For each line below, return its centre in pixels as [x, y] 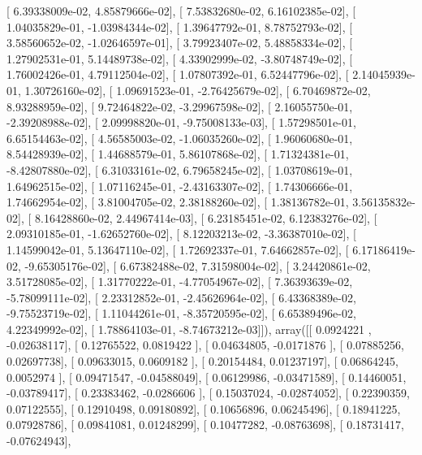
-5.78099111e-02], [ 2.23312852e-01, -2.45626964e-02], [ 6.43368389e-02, [181, 297]
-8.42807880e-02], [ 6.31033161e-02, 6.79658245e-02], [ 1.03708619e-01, [180, 169]
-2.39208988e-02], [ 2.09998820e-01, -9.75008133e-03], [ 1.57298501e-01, [181, 122]
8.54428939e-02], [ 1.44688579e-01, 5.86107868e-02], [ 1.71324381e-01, [178, 154]
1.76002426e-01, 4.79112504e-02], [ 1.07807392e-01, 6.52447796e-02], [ [178, 74]
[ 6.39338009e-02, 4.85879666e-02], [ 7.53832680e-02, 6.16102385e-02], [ [181, 11]
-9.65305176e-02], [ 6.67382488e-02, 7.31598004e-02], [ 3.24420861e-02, [198, 265]
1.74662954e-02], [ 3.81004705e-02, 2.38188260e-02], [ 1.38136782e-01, [178, 202]
